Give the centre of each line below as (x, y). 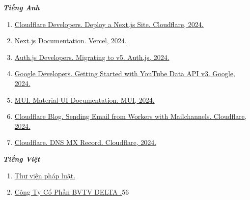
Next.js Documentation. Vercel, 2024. (70, 41)
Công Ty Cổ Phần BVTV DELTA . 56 (72, 192)
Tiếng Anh (21, 7)
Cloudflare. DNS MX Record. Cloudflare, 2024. (85, 142)
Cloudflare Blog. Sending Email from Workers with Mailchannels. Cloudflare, (130, 116)
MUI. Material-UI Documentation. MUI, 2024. (84, 100)
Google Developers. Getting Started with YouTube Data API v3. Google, (125, 73)
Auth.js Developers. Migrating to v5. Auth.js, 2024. (92, 57)
